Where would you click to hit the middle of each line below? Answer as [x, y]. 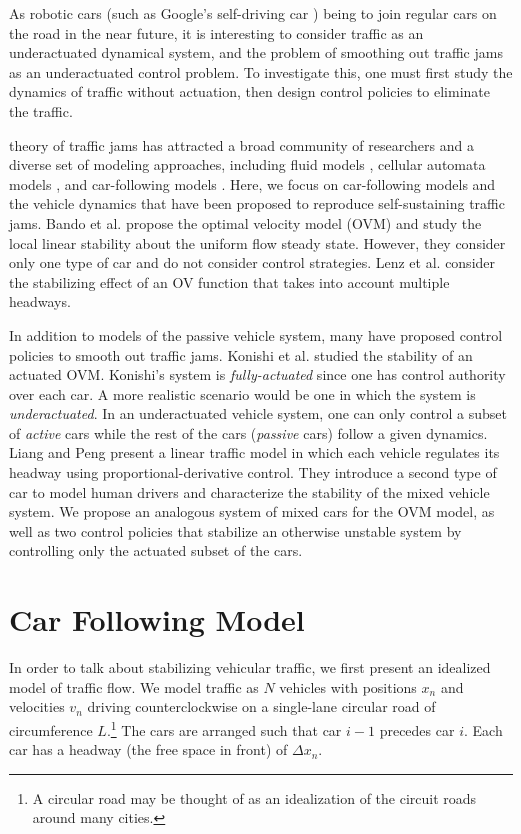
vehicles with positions [348, 686]
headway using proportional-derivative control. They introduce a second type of [253, 472]
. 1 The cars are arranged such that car [224, 728]
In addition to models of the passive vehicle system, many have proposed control [256, 334]
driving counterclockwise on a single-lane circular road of [261, 706]
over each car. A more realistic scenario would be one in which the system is [242, 393]
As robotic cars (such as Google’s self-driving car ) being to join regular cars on [253, 13]
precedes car [417, 729]
